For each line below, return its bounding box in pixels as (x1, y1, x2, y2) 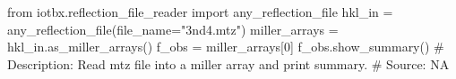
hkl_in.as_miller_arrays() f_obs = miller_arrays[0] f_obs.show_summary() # (7, 37, 444, 56)
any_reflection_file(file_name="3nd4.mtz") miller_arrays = (7, 20, 339, 38)
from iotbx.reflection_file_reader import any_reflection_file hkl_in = (7, 3, 393, 20)
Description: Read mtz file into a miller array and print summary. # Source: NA (7, 54, 450, 73)
